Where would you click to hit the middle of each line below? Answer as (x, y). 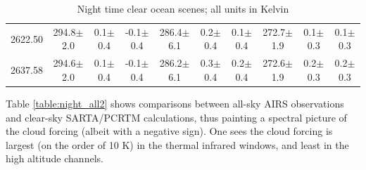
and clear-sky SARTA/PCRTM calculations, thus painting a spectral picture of (176, 117)
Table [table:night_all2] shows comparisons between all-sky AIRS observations (175, 103)
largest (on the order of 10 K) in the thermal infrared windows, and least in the (177, 144)
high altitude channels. (55, 158)
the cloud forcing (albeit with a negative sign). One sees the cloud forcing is (169, 131)
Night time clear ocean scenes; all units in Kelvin (183, 8)
